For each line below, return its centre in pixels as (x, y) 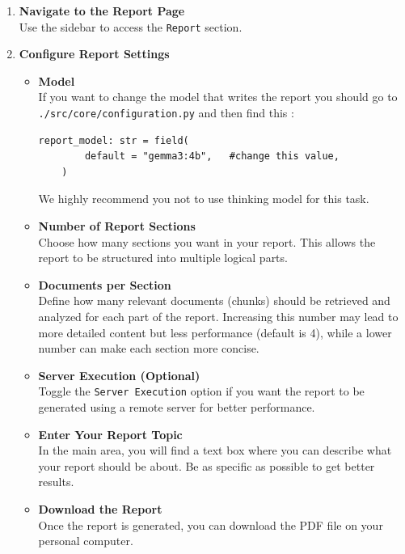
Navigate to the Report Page (102, 11)
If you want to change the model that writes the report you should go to (218, 97)
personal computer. (86, 541)
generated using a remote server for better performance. (177, 407)
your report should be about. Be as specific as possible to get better (207, 465)
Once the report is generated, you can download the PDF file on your (211, 524)
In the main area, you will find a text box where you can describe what (215, 450)
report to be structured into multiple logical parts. (163, 258)
